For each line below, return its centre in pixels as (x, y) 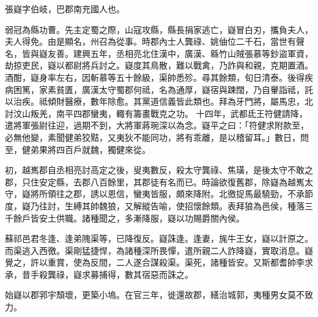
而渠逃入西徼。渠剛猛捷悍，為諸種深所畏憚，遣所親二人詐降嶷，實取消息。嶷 (159, 250)
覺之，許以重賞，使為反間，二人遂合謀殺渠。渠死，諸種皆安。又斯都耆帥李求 (159, 262)
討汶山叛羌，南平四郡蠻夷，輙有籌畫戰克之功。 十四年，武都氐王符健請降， (156, 113)
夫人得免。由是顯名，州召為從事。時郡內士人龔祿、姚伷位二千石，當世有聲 (155, 41)
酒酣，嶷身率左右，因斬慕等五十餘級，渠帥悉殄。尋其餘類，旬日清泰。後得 (155, 77)
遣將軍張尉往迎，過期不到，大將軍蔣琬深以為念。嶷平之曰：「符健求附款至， (157, 125)
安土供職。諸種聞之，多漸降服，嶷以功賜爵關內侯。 (142, 218)
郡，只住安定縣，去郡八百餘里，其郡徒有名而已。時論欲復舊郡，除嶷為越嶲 (155, 181)
